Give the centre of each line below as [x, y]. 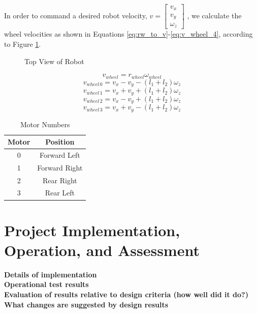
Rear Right [60, 180]
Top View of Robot [54, 61]
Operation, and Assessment [102, 250]
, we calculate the [214, 16]
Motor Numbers [45, 124]
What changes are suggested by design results [86, 304]
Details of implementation [51, 274]
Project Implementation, [92, 230]
